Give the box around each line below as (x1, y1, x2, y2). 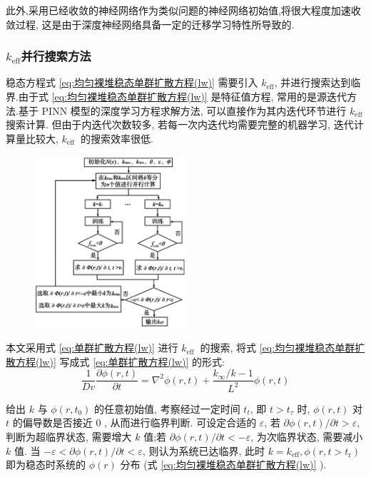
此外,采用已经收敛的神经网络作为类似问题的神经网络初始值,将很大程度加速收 (6, 3, 361, 17)
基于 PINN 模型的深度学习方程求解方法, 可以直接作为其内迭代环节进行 (18, 103, 347, 118)
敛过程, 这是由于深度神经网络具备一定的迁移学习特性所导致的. (6, 16, 295, 31)
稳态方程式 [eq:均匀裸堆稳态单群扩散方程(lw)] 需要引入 (6, 75, 258, 90)
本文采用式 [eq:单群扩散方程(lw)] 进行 (6, 340, 178, 355)
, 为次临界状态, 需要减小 (250, 429, 363, 443)
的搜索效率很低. (80, 130, 153, 145)
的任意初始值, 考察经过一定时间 (94, 401, 240, 416)
